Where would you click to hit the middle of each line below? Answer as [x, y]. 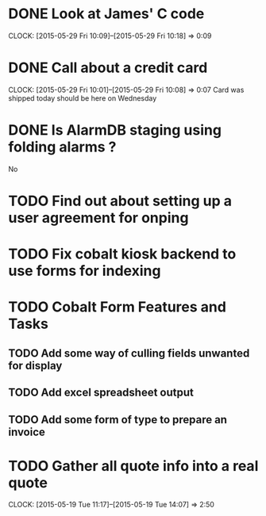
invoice [27, 432]
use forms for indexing [85, 271]
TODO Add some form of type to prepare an [118, 420]
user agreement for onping [98, 218]
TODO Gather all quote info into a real [133, 466]
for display [35, 365]
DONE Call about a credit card [108, 68]
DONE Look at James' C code [106, 14]
